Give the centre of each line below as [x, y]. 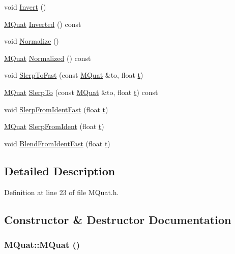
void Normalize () [32, 41]
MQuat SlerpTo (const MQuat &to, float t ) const [81, 92]
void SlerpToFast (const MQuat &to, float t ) [74, 75]
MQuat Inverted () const [43, 24]
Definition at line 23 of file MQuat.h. [62, 192]
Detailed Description [60, 170]
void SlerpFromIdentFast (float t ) [56, 109]
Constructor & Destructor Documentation [118, 219]
